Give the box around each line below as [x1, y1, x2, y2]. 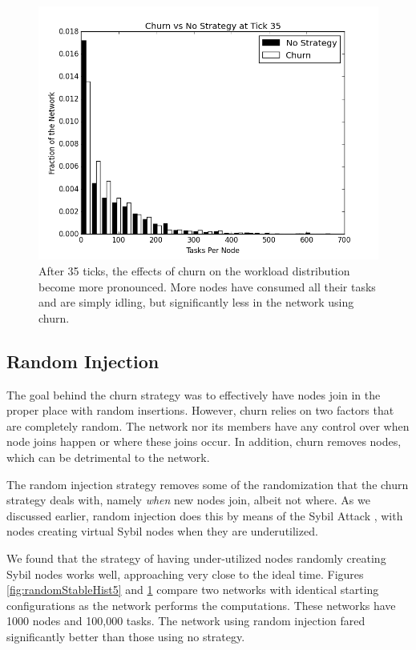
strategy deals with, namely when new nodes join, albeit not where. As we [6, 492, 370, 508]
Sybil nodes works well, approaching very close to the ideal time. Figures [6, 565, 364, 582]
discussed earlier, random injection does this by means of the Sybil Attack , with [6, 507, 403, 524]
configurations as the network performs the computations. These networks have [6, 596, 396, 613]
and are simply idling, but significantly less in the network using [38, 294, 354, 311]
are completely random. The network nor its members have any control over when [6, 417, 410, 434]
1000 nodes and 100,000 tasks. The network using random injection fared [6, 612, 366, 629]
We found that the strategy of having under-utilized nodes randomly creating [6, 549, 386, 566]
